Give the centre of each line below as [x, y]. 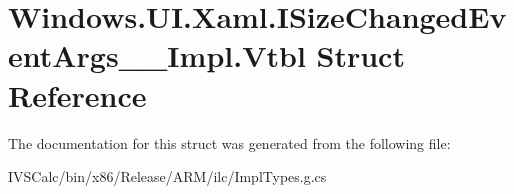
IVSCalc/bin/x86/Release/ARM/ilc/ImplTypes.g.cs [167, 176]
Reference [77, 94]
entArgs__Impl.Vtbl [157, 55]
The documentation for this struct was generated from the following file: [229, 142]
